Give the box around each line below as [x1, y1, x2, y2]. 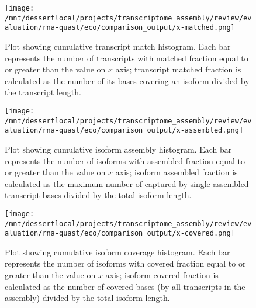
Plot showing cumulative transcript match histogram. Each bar [5, 40, 231, 52]
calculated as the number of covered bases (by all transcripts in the [5, 280, 245, 292]
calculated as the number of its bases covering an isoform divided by [5, 74, 250, 86]
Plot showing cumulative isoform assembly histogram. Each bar [5, 143, 232, 155]
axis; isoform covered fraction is [105, 269, 219, 281]
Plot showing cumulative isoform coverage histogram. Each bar [5, 245, 230, 258]
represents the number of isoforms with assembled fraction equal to [5, 154, 245, 167]
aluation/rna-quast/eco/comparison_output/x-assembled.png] [5, 126, 244, 135]
